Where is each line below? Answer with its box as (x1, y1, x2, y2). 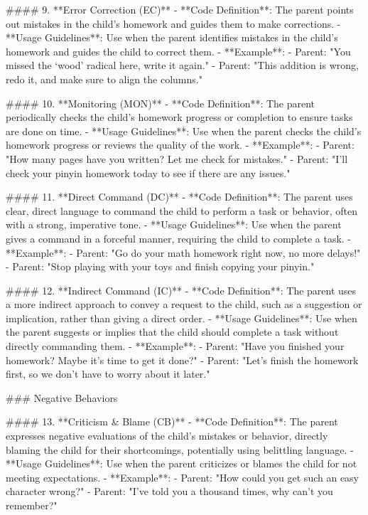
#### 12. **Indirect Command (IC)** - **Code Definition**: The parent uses (6, 282, 357, 297)
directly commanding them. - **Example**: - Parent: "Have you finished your (6, 339, 345, 354)
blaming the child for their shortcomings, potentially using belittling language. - (6, 442, 354, 457)
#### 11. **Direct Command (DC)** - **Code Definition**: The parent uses (6, 189, 353, 204)
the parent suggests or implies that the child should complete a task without (6, 324, 339, 339)
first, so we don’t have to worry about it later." (6, 366, 210, 381)
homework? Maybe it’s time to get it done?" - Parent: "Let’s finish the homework (6, 352, 359, 367)
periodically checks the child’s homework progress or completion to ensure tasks (6, 110, 353, 124)
